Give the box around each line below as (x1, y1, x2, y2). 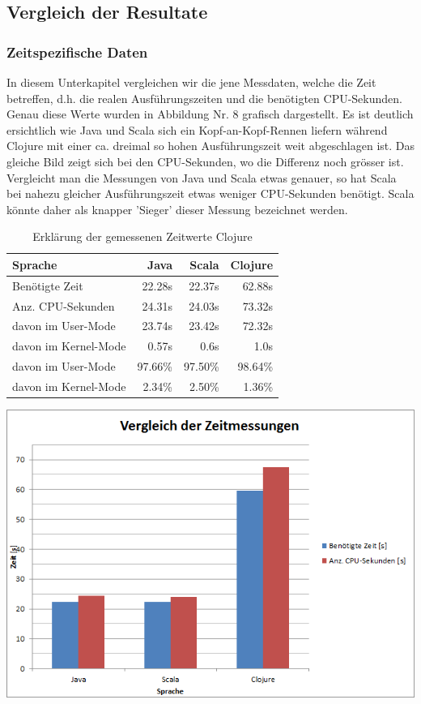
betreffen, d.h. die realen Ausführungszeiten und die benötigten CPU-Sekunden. (6, 89, 402, 106)
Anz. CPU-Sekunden (12, 297, 115, 314)
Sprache (12, 255, 57, 273)
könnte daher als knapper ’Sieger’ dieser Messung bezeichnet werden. (6, 200, 348, 217)
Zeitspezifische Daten (6, 41, 148, 62)
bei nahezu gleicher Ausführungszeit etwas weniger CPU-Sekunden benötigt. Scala (6, 185, 415, 202)
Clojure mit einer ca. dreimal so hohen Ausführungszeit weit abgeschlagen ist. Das (6, 137, 415, 154)
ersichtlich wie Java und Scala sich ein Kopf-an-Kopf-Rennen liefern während (6, 121, 388, 138)
